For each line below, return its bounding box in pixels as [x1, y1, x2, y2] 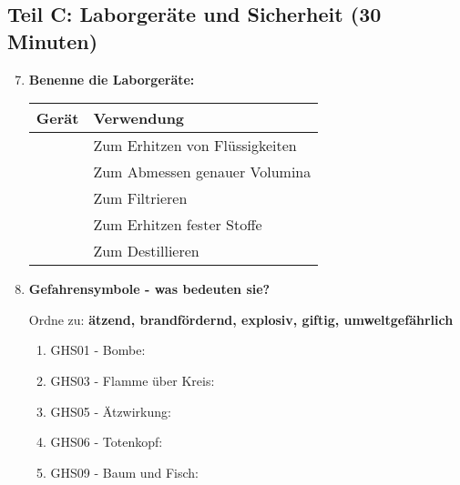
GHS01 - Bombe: [50, 340, 146, 359]
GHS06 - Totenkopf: [50, 432, 163, 451]
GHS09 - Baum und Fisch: [50, 462, 199, 481]
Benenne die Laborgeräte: [28, 69, 195, 88]
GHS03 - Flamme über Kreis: [50, 370, 215, 389]
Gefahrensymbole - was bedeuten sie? [28, 279, 271, 298]
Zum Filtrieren [93, 187, 188, 209]
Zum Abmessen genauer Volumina [93, 161, 312, 183]
